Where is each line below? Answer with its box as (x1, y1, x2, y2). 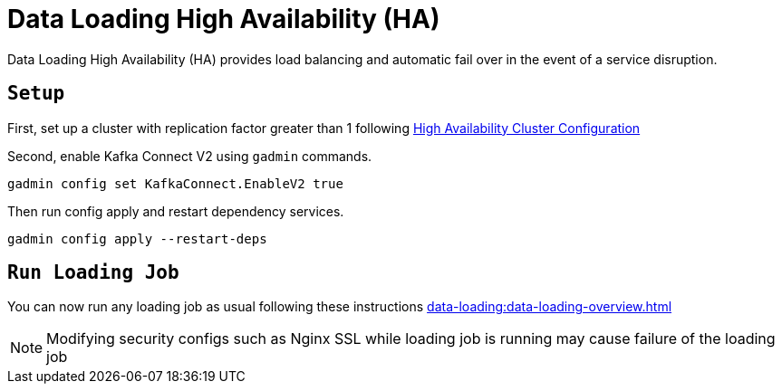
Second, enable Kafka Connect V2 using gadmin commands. (7, 148, 372, 164)
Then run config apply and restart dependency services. (7, 203, 344, 219)
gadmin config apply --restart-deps (7, 231, 267, 246)
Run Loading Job (7, 262, 179, 284)
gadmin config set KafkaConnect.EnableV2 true (7, 176, 343, 191)
